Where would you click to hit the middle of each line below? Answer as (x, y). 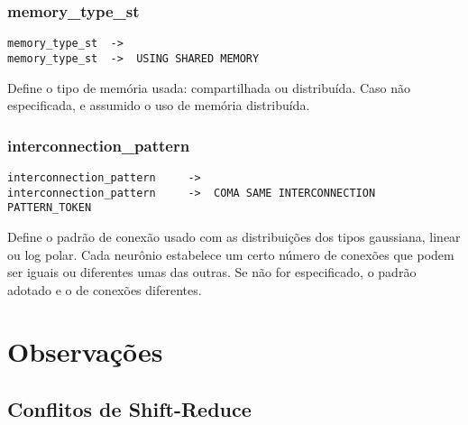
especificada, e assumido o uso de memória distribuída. (159, 105)
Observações (85, 351)
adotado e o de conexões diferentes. (105, 289)
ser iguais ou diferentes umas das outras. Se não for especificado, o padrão (212, 272)
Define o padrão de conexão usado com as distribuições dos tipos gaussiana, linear (234, 236)
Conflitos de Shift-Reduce (129, 409)
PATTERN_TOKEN (50, 208)
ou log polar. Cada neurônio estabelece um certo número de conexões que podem (231, 254)
